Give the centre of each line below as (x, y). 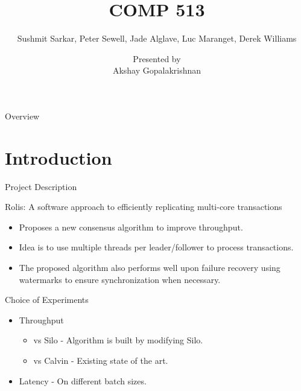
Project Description (41, 186)
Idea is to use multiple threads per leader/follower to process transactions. (156, 247)
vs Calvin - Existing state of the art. (101, 360)
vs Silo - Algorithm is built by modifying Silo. (118, 340)
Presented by (157, 58)
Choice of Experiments (47, 300)
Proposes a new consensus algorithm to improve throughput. (131, 227)
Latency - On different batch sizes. (83, 380)
